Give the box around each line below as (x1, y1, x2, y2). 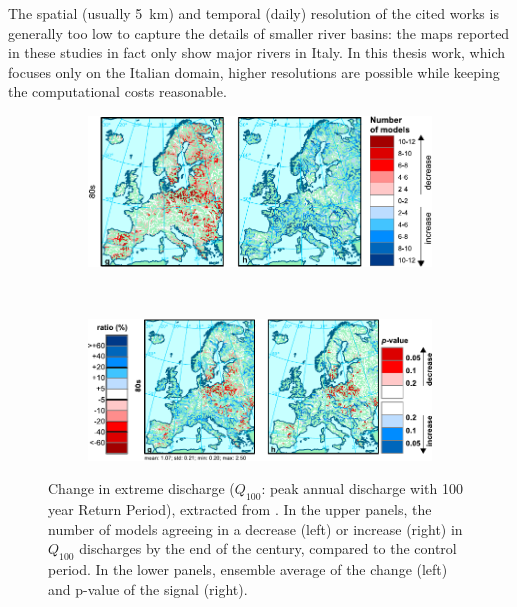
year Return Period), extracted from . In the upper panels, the (48, 499, 432, 520)
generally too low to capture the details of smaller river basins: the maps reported (8, 22, 510, 43)
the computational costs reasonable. (8, 81, 227, 102)
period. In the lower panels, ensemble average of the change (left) (48, 559, 448, 580)
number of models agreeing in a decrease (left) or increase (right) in (48, 518, 463, 539)
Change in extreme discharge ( (48, 478, 235, 499)
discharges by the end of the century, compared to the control (79, 538, 457, 559)
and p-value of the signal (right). (48, 578, 248, 599)
